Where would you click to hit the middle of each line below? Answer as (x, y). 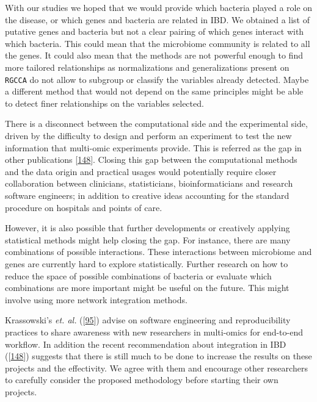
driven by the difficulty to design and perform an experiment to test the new (148, 135)
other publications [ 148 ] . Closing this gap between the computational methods (151, 160)
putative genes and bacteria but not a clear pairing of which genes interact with (155, 31)
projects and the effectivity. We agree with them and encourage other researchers (156, 368)
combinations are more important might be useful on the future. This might (147, 288)
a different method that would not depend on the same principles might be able (154, 91)
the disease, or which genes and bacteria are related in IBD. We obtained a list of (157, 19)
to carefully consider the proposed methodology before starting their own (142, 380)
